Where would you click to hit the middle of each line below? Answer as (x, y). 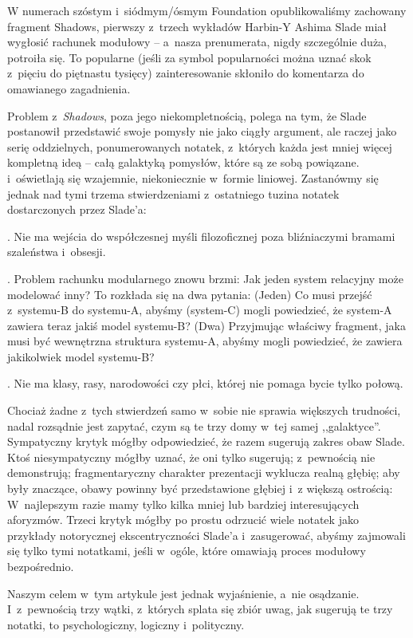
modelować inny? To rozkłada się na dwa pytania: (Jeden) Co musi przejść (190, 294)
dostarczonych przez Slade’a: (77, 209)
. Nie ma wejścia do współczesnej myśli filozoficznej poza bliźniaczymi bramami (201, 236)
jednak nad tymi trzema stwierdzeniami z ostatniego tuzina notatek (173, 193)
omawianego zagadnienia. (69, 88)
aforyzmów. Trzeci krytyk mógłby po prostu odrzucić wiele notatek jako (183, 520)
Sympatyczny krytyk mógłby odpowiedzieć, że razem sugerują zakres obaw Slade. (206, 441)
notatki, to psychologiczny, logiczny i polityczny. (126, 624)
